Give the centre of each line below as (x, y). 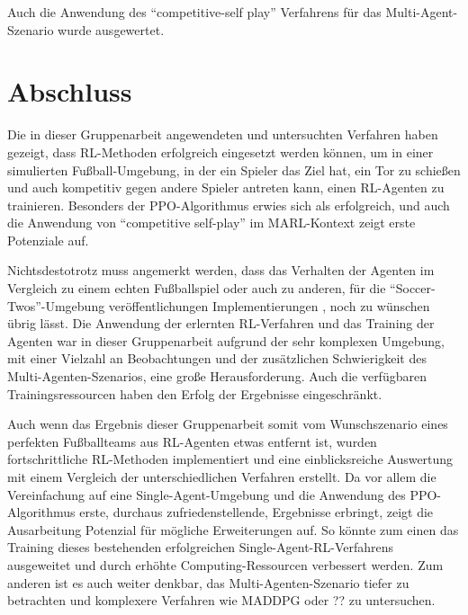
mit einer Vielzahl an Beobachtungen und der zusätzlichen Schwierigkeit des (217, 358)
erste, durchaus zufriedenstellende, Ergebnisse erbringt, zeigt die (256, 512)
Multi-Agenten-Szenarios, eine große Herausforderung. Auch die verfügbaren (217, 376)
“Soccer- (413, 288)
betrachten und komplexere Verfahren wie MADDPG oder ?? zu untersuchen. (221, 600)
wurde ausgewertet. (111, 29)
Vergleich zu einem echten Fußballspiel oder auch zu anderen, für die (197, 288)
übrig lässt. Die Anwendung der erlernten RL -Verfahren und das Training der (221, 323)
